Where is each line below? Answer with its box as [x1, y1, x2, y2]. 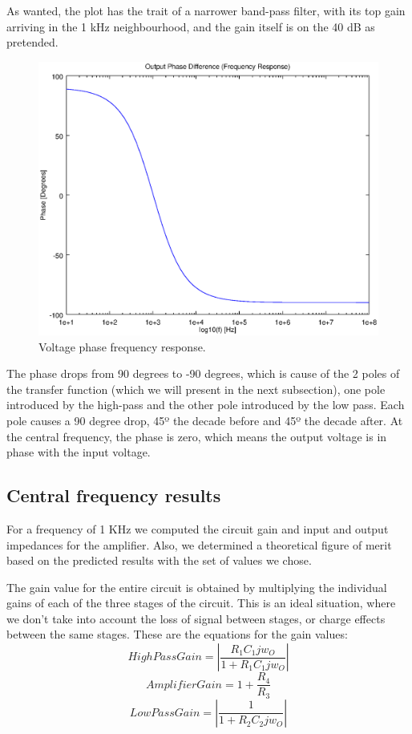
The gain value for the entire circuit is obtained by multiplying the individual [6, 578, 387, 595]
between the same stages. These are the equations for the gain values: [6, 626, 348, 643]
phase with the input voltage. [6, 444, 151, 460]
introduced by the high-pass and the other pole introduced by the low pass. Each [6, 396, 405, 413]
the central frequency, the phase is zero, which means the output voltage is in [6, 428, 387, 444]
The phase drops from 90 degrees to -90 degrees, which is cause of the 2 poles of [6, 365, 400, 382]
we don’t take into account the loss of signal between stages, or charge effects [6, 610, 386, 627]
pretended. [6, 34, 59, 51]
